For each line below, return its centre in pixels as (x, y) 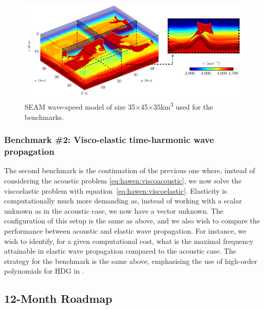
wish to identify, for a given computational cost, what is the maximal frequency (129, 241)
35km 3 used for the (183, 106)
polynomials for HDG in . (44, 271)
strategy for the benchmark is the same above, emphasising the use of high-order (131, 261)
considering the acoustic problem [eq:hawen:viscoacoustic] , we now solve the (123, 180)
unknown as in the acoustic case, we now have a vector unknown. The (114, 210)
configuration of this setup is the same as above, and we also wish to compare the (132, 221)
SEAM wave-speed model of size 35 (80, 107)
